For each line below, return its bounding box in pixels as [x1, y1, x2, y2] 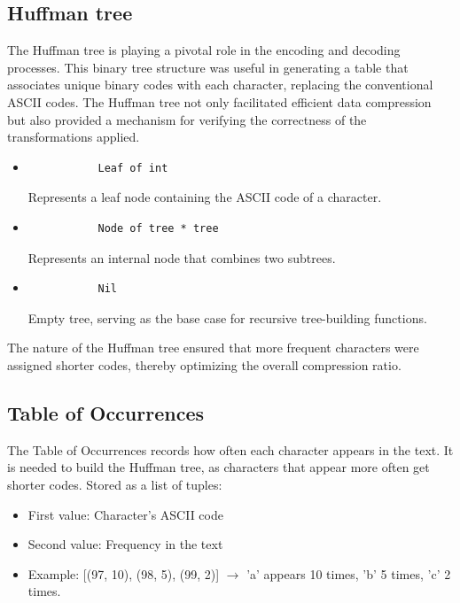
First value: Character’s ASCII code [27, 505, 223, 523]
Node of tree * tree [97, 221, 219, 235]
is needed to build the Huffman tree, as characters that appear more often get [7, 458, 430, 476]
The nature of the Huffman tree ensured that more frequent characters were [7, 338, 419, 357]
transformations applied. [7, 128, 140, 146]
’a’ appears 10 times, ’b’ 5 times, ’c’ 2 [246, 564, 451, 583]
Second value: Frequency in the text [27, 535, 223, 553]
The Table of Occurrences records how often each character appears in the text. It [7, 440, 454, 459]
